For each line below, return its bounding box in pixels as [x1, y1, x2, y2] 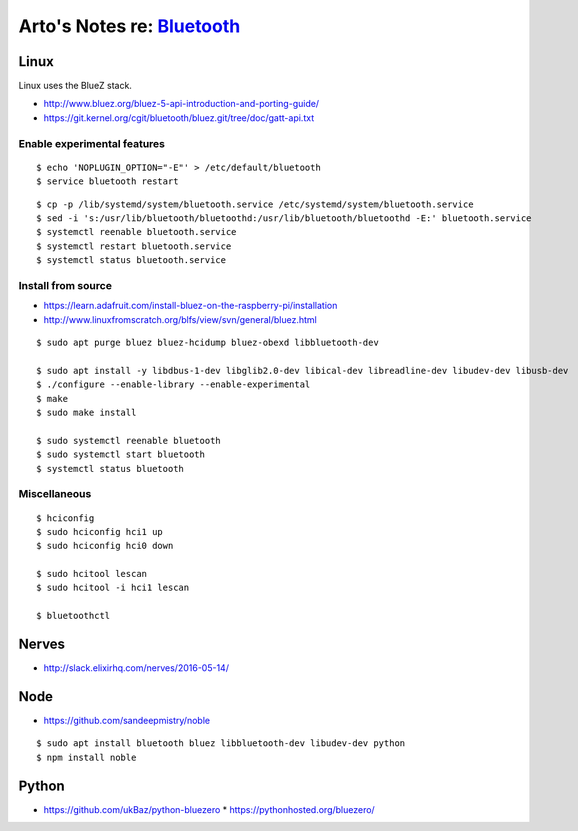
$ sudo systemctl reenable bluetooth [36, 435, 222, 446]
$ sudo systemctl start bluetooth [36, 449, 205, 460]
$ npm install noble [36, 751, 137, 763]
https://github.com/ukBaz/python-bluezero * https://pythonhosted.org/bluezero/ [43, 803, 375, 815]
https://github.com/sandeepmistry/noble [43, 715, 210, 727]
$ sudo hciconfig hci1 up [36, 526, 164, 537]
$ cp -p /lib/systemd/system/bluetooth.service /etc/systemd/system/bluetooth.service [36, 198, 474, 210]
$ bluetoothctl [36, 610, 111, 622]
